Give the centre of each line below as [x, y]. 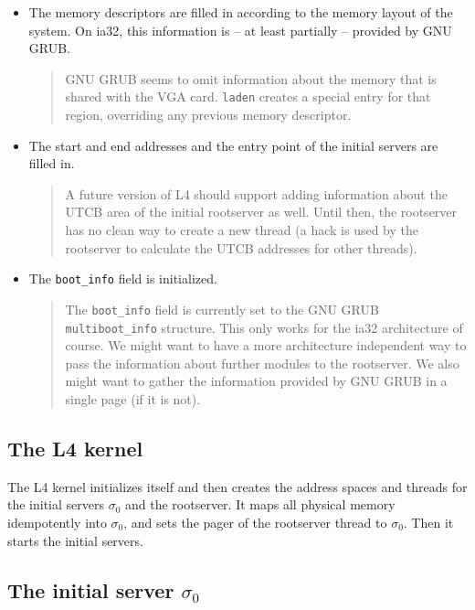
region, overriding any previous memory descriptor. [208, 115]
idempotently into [57, 522]
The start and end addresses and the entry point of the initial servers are [233, 145]
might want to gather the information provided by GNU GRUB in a [256, 381]
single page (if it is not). [133, 398]
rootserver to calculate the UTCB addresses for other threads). [241, 247]
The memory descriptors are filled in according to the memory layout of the [241, 12]
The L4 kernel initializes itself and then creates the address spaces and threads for [237, 486]
